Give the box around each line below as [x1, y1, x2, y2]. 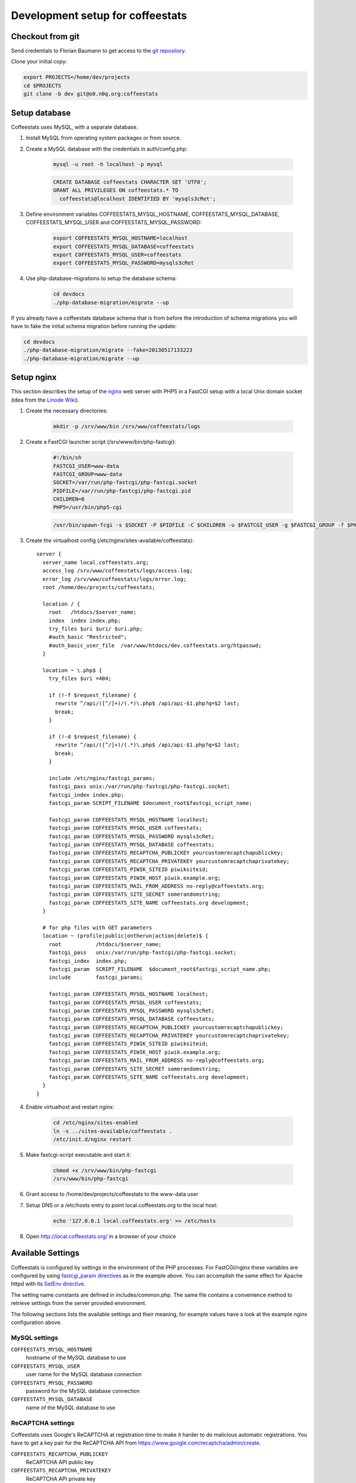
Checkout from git [11, 31, 80, 42]
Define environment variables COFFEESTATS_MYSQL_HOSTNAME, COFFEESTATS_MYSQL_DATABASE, [26, 211, 280, 218]
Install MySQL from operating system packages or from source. [26, 134, 181, 142]
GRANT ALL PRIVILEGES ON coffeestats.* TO [53, 187, 179, 194]
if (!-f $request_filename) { [48, 692, 136, 699]
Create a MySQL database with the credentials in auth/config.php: [26, 145, 188, 152]
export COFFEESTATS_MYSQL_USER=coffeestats [53, 251, 182, 258]
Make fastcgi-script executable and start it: [26, 1151, 132, 1158]
